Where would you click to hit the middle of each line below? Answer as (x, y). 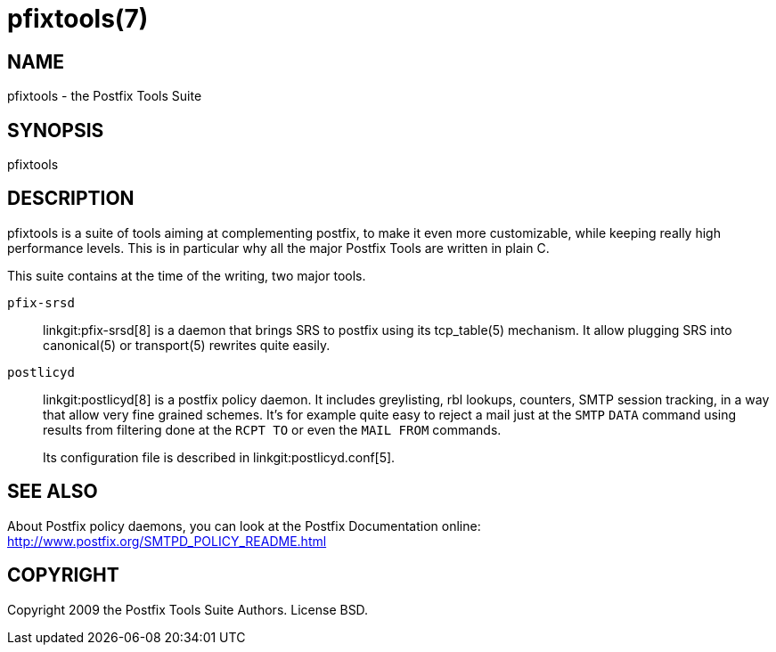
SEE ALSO (53, 492)
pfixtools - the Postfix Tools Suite (105, 96)
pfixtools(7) (78, 19)
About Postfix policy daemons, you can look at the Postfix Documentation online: (244, 526)
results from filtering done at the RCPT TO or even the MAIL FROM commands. (272, 429)
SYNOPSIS (56, 130)
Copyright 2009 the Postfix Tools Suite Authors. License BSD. (188, 609)
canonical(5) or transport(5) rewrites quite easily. (187, 345)
